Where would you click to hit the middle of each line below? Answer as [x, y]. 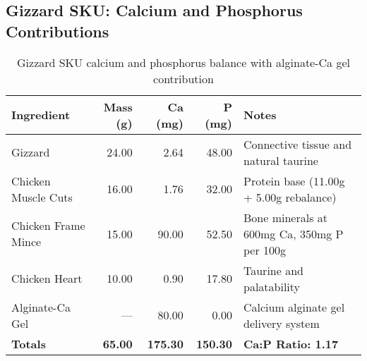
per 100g [265, 250]
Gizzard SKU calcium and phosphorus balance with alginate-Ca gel [183, 62]
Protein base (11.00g [294, 180]
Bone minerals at [285, 217]
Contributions [58, 31]
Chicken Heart [47, 279]
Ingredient [41, 115]
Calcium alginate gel [294, 307]
